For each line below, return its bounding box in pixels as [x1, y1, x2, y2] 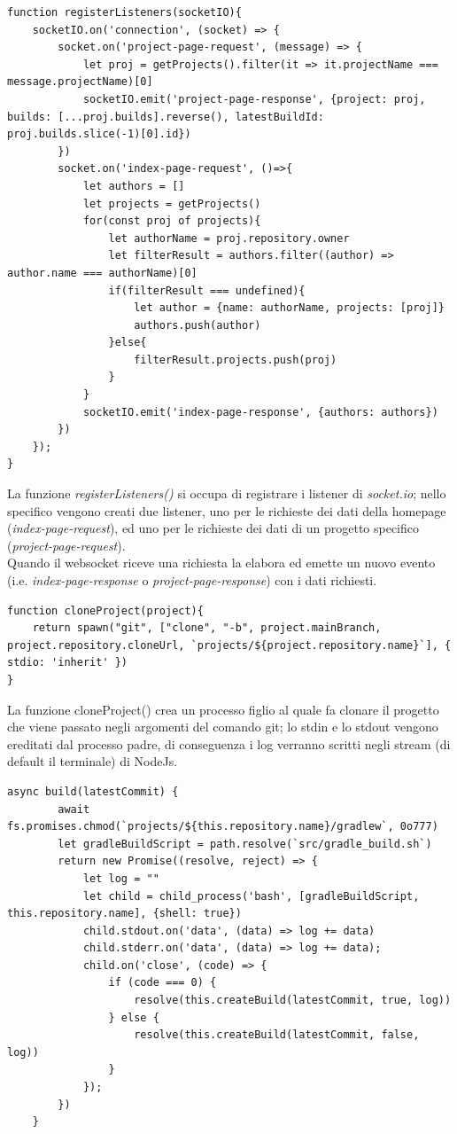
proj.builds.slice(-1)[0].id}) [7, 128, 191, 141]
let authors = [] [82, 179, 185, 192]
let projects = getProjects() [82, 197, 261, 210]
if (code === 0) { [108, 976, 217, 989]
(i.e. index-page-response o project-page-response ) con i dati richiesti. [7, 571, 377, 589]
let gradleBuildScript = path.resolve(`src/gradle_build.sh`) [58, 837, 432, 850]
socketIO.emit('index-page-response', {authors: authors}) [82, 405, 438, 418]
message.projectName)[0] [7, 75, 153, 89]
